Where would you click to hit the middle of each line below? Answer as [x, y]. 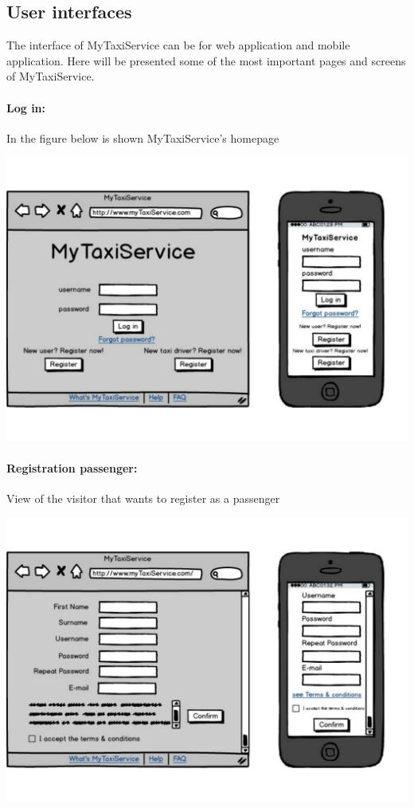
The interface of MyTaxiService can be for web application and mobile [178, 45]
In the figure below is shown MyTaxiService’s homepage [143, 137]
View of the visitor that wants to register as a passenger [143, 498]
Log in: [26, 107]
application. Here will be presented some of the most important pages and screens [206, 60]
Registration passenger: [72, 467]
